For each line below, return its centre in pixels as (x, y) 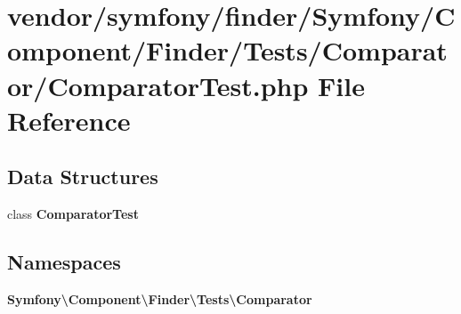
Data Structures (83, 177)
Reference (69, 120)
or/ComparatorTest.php (158, 85)
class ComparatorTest (73, 214)
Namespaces (64, 262)
